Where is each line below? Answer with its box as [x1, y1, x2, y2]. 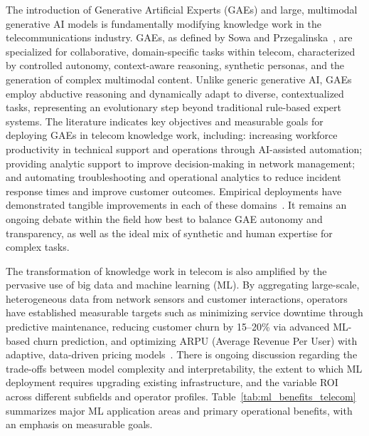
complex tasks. [6, 239, 70, 254]
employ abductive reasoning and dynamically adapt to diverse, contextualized [6, 85, 344, 100]
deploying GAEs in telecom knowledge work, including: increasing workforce [6, 128, 338, 142]
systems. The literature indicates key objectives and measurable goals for [6, 113, 323, 128]
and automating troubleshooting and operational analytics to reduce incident [6, 170, 341, 185]
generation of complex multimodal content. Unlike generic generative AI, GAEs [6, 71, 352, 86]
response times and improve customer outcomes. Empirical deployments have [6, 183, 342, 198]
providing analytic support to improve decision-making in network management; [6, 155, 355, 170]
